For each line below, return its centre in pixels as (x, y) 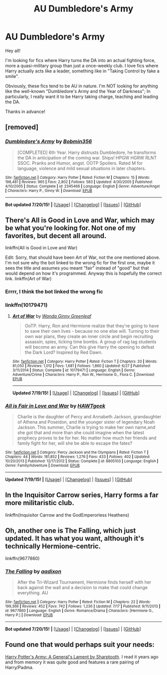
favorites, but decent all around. (56, 236)
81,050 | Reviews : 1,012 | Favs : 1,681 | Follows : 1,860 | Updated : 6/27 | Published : (82, 366)
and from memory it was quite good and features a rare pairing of (72, 662)
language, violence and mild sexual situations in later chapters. (82, 168)
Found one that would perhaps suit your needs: (80, 645)
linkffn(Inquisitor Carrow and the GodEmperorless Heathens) (67, 515)
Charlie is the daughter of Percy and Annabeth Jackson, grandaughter (89, 416)
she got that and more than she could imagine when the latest (81, 432)
